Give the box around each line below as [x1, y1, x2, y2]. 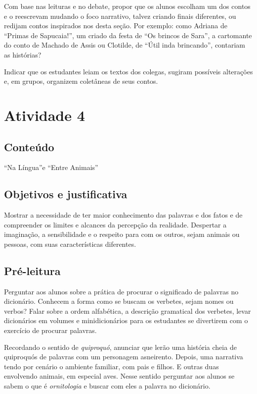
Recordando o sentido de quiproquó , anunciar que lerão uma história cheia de [4, 341, 237, 352]
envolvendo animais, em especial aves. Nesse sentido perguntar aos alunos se [4, 371, 235, 381]
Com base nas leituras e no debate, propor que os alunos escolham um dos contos [4, 1, 251, 11]
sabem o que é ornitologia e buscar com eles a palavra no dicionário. [4, 381, 211, 391]
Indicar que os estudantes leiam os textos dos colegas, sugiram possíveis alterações [4, 66, 253, 76]
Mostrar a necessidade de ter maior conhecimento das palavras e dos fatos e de [4, 210, 243, 220]
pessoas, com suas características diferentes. [4, 238, 136, 249]
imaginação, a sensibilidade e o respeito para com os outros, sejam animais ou [4, 229, 240, 239]
